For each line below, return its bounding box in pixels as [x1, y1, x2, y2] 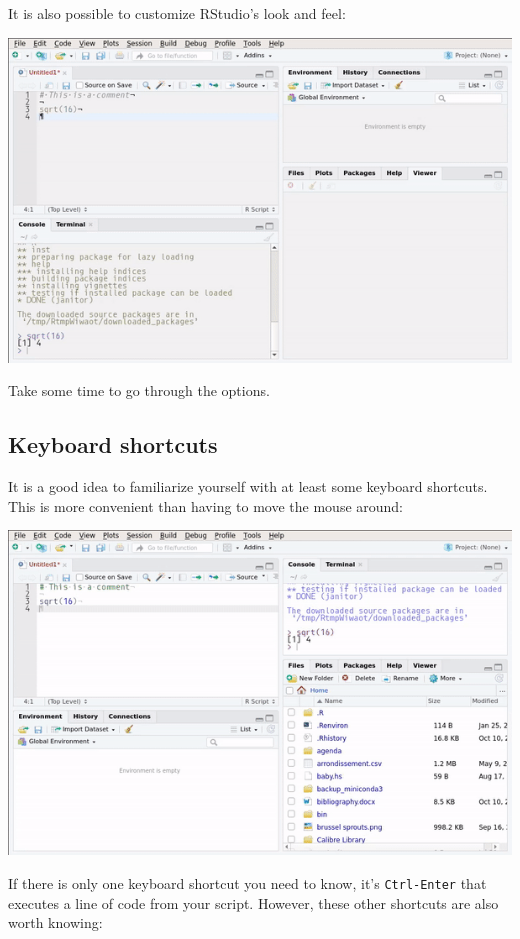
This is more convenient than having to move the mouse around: [8, 495, 404, 516]
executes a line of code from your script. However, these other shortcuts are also [8, 892, 499, 913]
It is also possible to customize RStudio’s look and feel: [8, 3, 346, 23]
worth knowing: [8, 912, 103, 933]
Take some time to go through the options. [8, 380, 270, 401]
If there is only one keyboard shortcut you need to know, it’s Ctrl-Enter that [8, 872, 487, 893]
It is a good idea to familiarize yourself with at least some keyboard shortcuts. [8, 476, 488, 497]
